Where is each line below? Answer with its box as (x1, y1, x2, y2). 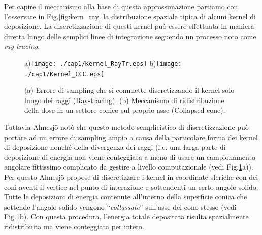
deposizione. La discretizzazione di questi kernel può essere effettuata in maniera (4, 21, 254, 31)
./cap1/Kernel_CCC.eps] (24, 70, 105, 78)
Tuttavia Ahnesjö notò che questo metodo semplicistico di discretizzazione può (4, 122, 249, 132)
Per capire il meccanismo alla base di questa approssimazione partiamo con (4, 1, 238, 11)
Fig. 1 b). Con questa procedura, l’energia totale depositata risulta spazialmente (4, 211, 249, 222)
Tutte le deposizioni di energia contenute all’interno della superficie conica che (4, 191, 247, 202)
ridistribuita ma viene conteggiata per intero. (4, 221, 144, 231)
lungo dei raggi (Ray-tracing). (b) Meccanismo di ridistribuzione (24, 94, 224, 105)
